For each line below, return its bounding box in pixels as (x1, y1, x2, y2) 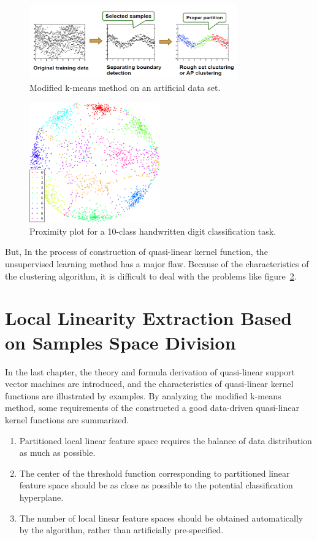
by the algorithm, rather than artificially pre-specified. (19, 523, 224, 536)
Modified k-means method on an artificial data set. (29, 81, 221, 94)
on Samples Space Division (5, 329, 236, 354)
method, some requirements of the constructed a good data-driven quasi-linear (5, 401, 300, 414)
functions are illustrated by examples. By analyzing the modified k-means (5, 389, 281, 402)
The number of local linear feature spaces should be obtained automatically (19, 511, 304, 524)
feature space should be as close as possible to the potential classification (19, 479, 293, 491)
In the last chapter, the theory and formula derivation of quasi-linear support (5, 365, 296, 378)
